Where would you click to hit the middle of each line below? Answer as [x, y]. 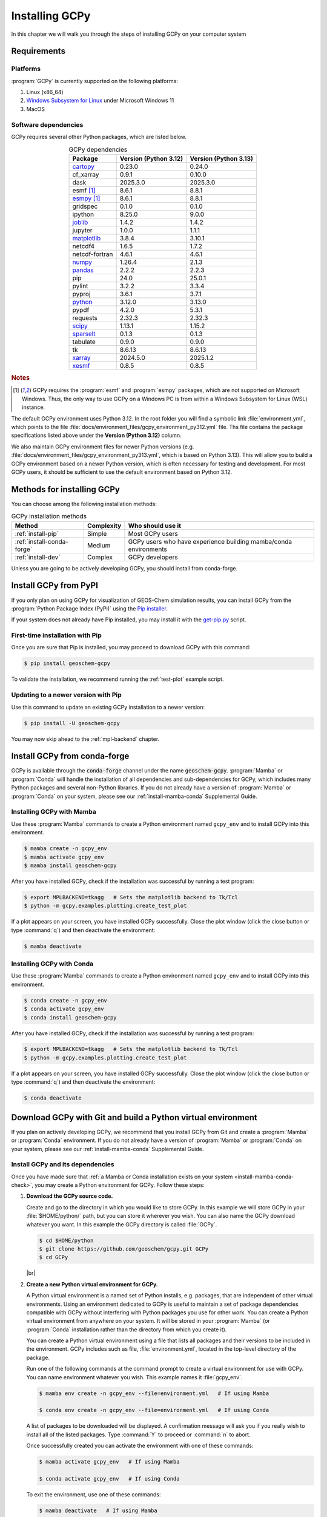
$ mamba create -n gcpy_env [65, 849]
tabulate [84, 342]
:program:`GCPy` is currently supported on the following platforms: [94, 81]
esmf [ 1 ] [84, 190]
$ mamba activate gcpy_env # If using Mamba [109, 1462]
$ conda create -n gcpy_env [65, 1000]
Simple [97, 533]
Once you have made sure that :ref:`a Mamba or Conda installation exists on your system [122, 1177]
